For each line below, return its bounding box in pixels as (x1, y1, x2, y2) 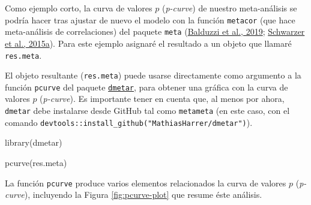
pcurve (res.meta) (5, 156, 67, 168)
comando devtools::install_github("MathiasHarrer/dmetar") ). (5, 116, 253, 128)
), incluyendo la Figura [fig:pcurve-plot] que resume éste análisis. (24, 188, 262, 201)
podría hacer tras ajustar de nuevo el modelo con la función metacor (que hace (5, 13, 295, 26)
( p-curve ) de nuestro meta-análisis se (162, 2, 297, 14)
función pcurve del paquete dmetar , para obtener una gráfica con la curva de (5, 80, 288, 93)
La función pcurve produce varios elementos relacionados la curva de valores (5, 176, 286, 189)
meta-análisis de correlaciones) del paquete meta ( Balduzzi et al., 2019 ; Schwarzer (5, 25, 305, 38)
